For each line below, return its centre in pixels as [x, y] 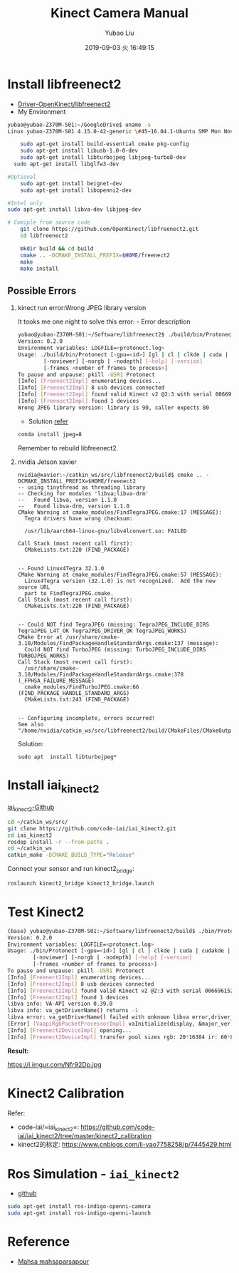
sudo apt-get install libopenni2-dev [76, 190]
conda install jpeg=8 [49, 434]
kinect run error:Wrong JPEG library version [82, 308]
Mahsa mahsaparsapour [53, 1262]
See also [31, 724]
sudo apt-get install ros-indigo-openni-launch [79, 1213]
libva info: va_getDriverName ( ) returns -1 [73, 1011]
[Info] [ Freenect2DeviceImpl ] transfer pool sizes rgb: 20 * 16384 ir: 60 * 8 [121, 1037]
